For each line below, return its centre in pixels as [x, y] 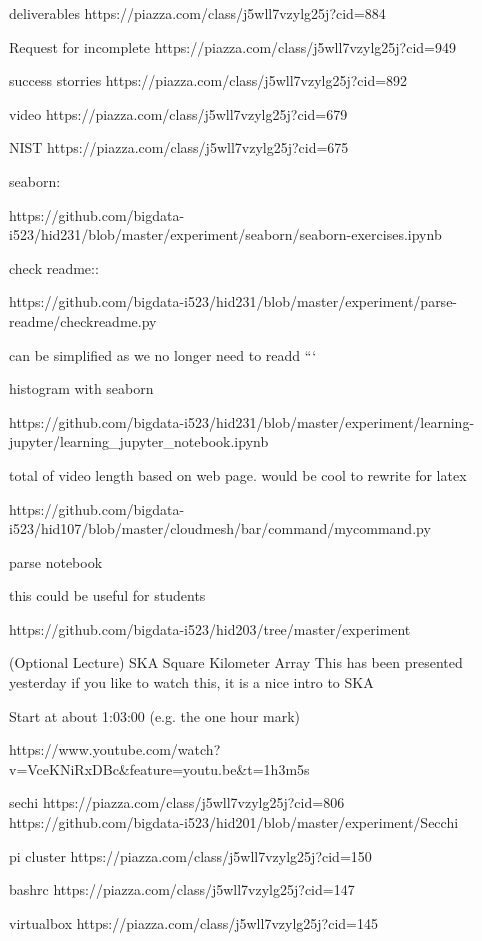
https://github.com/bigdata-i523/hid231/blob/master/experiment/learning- [242, 421]
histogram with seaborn [81, 388]
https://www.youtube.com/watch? [115, 749]
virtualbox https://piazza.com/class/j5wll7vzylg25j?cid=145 [193, 922]
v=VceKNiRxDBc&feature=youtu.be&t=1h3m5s [159, 768]
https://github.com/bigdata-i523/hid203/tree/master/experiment [210, 628]
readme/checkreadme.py [83, 320]
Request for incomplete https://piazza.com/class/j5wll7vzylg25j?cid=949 [232, 46]
